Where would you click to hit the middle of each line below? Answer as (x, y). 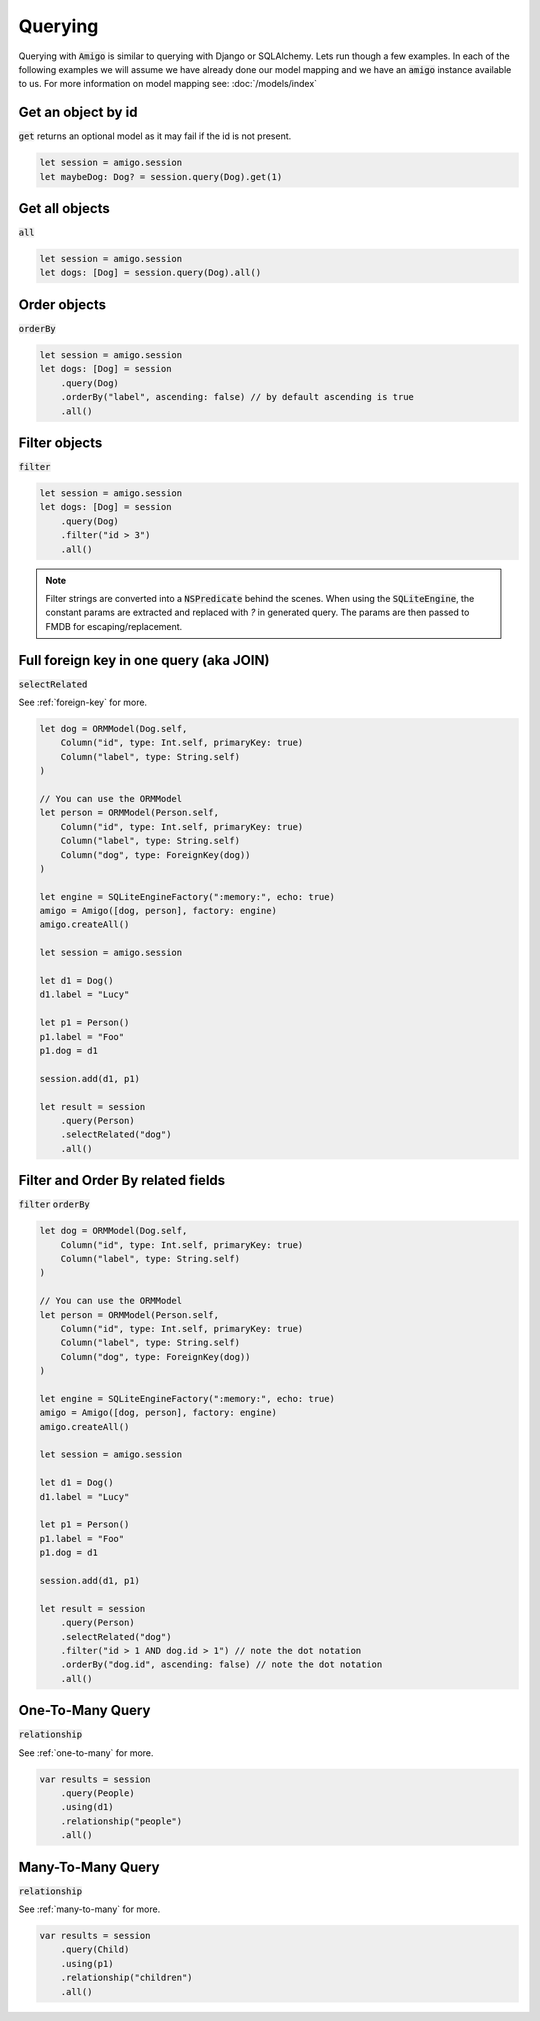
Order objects (62, 304)
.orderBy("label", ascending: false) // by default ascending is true (237, 397)
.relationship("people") (121, 1821)
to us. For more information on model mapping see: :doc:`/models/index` (168, 84)
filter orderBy (54, 1204)
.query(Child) (95, 1949)
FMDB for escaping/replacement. (114, 626)
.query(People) (97, 1793)
